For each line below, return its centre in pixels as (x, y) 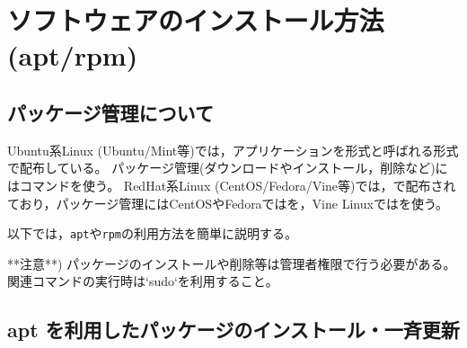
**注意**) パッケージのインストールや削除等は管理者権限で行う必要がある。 (232, 263)
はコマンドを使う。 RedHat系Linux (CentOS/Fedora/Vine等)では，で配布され (232, 185)
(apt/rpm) (73, 55)
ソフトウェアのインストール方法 (196, 20)
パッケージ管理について (110, 112)
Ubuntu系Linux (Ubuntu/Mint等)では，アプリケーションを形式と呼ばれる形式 (233, 150)
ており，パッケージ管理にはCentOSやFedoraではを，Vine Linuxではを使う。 (228, 203)
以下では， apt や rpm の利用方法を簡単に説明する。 (152, 233)
